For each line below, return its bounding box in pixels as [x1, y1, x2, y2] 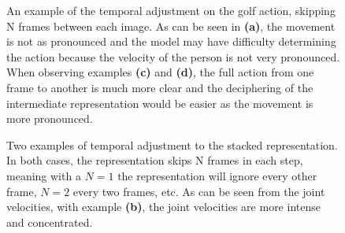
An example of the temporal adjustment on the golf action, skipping [6, 2, 336, 18]
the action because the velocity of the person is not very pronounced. [6, 48, 340, 65]
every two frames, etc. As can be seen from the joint [72, 183, 325, 199]
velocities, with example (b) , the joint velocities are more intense [6, 198, 321, 215]
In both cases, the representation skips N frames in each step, [6, 152, 303, 168]
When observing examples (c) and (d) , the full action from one [6, 64, 314, 80]
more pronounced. [6, 110, 93, 127]
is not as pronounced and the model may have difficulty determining [6, 33, 336, 50]
